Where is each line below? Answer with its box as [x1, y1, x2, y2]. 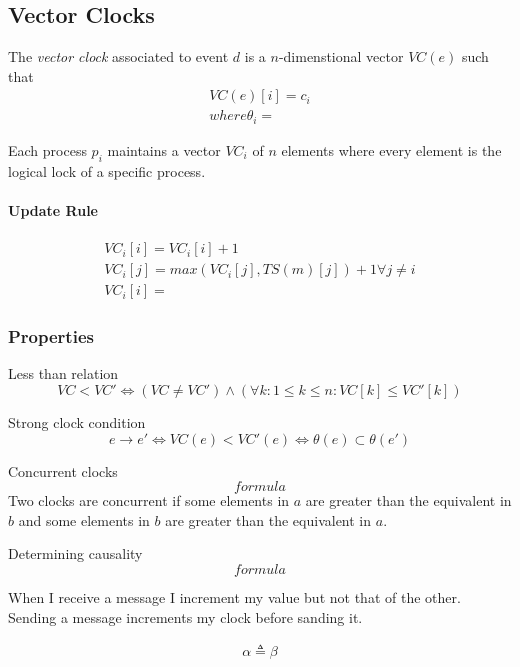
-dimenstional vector [278, 46, 404, 67]
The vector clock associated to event [8, 46, 229, 67]
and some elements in [18, 509, 150, 530]
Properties [8, 324, 94, 349]
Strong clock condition [8, 412, 146, 432]
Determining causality [8, 543, 143, 564]
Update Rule [8, 199, 98, 220]
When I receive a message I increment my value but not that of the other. [8, 586, 461, 607]
